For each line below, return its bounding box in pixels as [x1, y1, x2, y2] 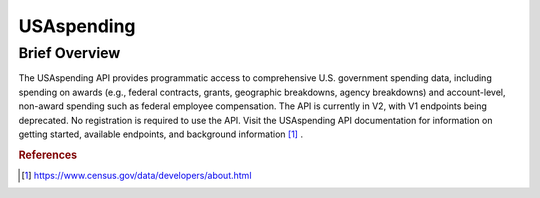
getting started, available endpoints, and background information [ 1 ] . [18, 128, 304, 140]
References [18, 148, 78, 162]
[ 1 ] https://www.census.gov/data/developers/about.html [21, 170, 252, 181]
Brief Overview [18, 44, 121, 62]
